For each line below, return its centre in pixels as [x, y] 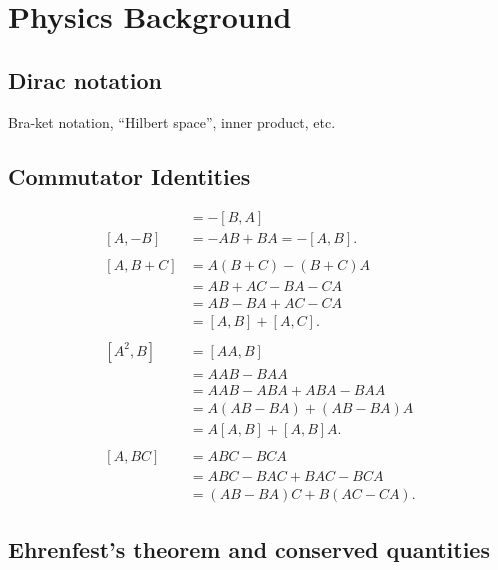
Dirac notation [85, 79]
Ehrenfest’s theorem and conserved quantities [249, 549]
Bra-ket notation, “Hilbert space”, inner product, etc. [172, 121]
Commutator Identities [129, 175]
